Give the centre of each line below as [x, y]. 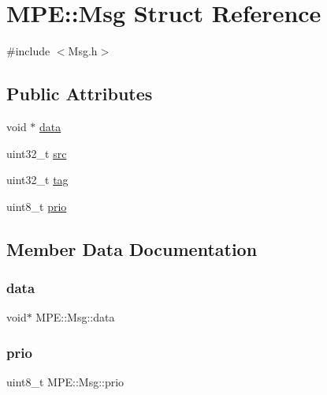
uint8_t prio [37, 206]
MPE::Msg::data [75, 317]
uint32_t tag [37, 180]
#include [28, 51]
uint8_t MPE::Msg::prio [65, 382]
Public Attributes [80, 94]
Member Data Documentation [132, 248]
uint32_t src [37, 153]
